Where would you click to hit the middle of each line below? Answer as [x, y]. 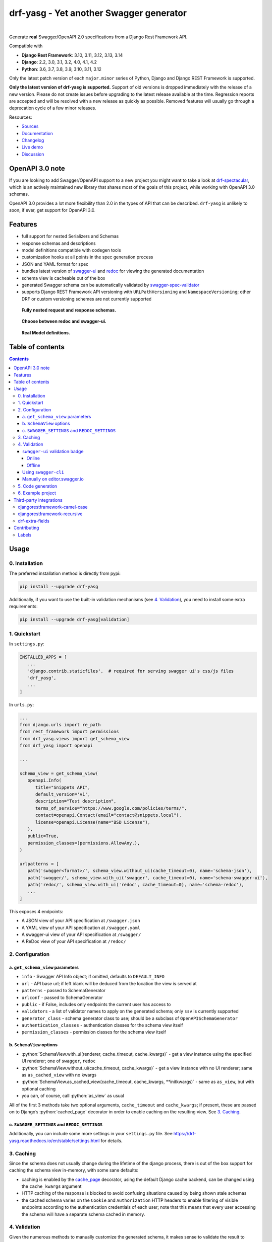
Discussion [33, 154]
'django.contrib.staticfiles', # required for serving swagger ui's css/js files [131, 671]
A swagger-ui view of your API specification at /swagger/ [81, 934]
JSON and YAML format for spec [55, 264]
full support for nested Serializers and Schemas [70, 236]
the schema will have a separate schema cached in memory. [83, 1214]
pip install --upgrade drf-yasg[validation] [75, 620]
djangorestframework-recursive [50, 514]
